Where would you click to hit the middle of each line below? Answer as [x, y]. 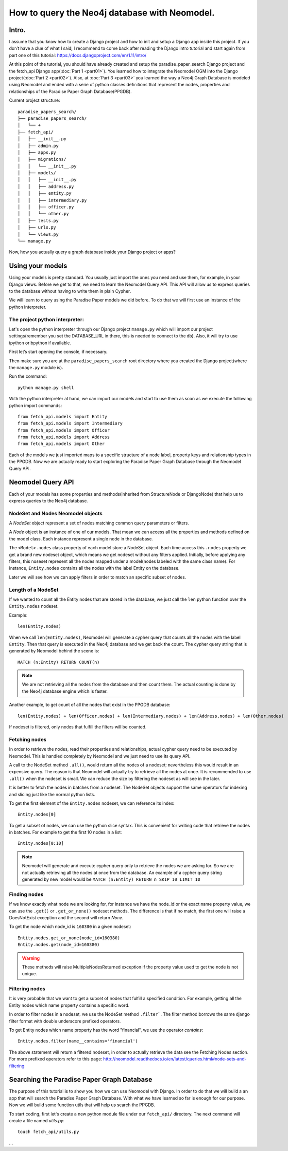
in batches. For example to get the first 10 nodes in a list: [66, 832]
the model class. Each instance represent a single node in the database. [81, 538]
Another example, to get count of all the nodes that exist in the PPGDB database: [90, 705]
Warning [31, 958]
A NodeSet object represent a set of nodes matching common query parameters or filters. [99, 523]
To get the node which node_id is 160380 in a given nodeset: [70, 927]
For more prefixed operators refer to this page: [56, 1059]
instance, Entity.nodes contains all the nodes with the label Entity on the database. [94, 568]
